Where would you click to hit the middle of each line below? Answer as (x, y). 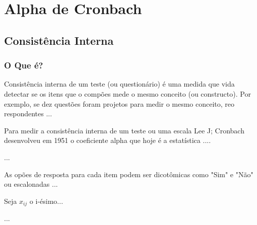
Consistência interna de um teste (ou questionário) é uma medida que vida (119, 84)
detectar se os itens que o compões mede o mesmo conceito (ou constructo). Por (127, 93)
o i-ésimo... (46, 201)
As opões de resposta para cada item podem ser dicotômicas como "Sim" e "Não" (129, 174)
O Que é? (24, 65)
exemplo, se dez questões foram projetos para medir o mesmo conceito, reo (119, 103)
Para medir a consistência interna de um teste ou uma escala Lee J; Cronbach (124, 130)
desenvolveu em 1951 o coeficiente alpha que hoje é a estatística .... (108, 140)
